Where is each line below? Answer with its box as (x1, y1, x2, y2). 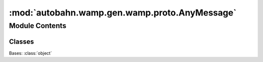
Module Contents (9, 21, 67, 30)
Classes (9, 37, 34, 46)
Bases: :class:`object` (9, 50, 52, 56)
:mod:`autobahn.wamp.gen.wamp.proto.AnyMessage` (9, 7, 237, 18)
